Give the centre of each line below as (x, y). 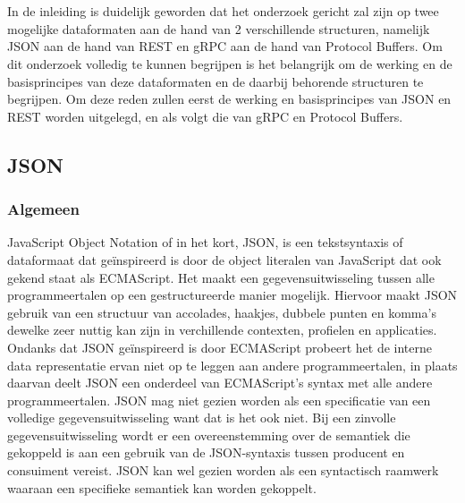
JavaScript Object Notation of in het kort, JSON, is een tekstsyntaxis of (205, 242)
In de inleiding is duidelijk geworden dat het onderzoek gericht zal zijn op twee (223, 11)
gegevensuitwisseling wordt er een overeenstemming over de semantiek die (209, 435)
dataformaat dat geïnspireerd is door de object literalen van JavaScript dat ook (224, 259)
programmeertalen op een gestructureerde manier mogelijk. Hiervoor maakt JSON (232, 295)
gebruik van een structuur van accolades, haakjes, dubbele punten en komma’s (222, 312)
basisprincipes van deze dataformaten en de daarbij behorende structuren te (216, 81)
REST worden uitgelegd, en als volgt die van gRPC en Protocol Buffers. (205, 116)
